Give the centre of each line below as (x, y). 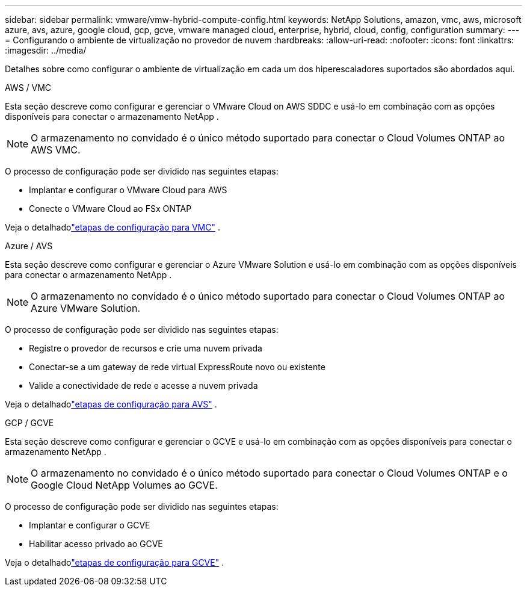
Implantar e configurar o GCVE (90, 525)
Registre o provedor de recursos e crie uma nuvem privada (146, 348)
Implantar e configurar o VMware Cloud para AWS (128, 190)
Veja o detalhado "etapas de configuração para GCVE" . (115, 562)
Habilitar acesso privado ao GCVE (96, 544)
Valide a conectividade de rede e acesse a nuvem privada (143, 385)
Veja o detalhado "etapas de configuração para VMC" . (112, 227)
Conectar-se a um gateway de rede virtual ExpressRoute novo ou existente (177, 367)
